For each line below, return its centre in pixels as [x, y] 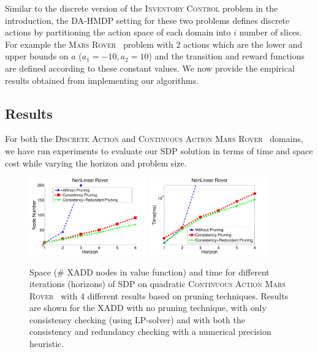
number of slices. [271, 32]
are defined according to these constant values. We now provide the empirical [150, 68]
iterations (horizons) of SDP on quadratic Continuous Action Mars [157, 284]
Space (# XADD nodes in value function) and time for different [150, 271]
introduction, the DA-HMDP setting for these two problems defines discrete [147, 20]
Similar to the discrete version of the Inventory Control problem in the [142, 8]
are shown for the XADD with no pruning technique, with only [148, 308]
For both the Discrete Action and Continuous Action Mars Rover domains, [154, 139]
